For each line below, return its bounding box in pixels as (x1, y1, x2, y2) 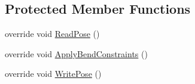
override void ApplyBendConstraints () (5, 47, 148, 60)
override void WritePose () (5, 67, 102, 80)
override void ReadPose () (5, 27, 100, 40)
